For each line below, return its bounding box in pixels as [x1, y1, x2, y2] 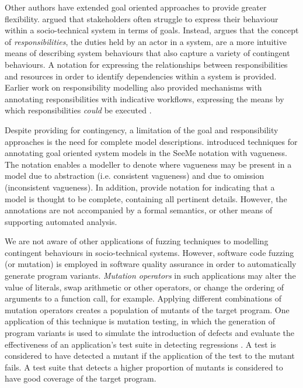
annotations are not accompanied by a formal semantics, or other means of [5, 204, 273, 216]
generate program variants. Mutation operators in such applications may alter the [5, 269, 296, 282]
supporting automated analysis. [5, 215, 117, 227]
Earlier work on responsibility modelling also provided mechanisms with [5, 81, 262, 93]
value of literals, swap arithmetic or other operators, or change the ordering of [5, 280, 284, 293]
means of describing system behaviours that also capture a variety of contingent [5, 47, 290, 59]
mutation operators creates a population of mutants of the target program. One [5, 303, 290, 316]
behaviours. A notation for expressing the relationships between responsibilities [5, 58, 288, 70]
